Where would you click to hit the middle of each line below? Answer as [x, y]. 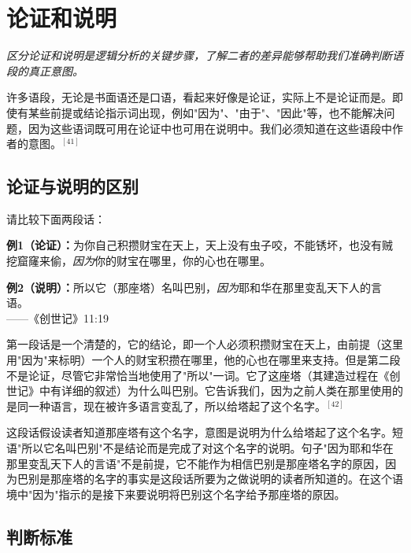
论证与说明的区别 [72, 186]
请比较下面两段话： [56, 218]
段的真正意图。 [45, 70]
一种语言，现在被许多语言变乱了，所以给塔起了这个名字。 [177, 406]
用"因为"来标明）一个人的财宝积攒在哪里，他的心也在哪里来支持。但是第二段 [204, 360]
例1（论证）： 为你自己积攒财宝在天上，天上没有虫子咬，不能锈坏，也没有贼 [200, 245]
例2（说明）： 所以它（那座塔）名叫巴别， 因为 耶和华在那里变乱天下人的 [189, 287]
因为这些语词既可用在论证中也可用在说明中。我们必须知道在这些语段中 [210, 128]
